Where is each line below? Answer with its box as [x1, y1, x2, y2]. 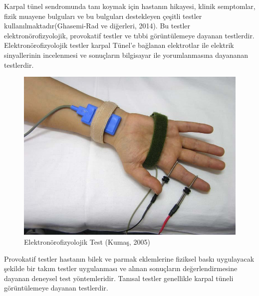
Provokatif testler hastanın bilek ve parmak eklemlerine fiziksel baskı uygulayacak [4, 253, 255, 264]
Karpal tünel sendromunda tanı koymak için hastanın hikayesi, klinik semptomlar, [4, 1, 256, 11]
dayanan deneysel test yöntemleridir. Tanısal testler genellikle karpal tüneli [4, 273, 234, 283]
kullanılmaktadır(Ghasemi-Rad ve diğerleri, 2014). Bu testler [4, 20, 190, 31]
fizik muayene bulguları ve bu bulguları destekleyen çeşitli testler [4, 10, 202, 21]
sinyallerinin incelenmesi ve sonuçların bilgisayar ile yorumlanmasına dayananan [4, 49, 249, 60]
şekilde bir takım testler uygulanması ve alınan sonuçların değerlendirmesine [4, 263, 238, 274]
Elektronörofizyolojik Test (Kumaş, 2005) [24, 237, 150, 247]
